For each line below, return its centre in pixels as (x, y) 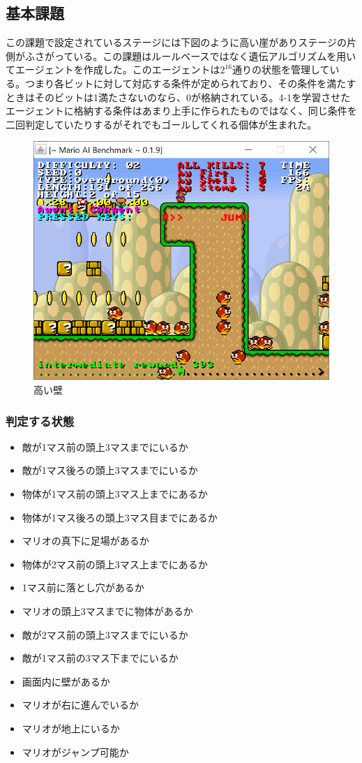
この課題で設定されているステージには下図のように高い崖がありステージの (176, 42)
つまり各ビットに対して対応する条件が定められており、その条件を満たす (190, 83)
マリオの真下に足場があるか (85, 541)
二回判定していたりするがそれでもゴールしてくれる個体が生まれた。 (161, 124)
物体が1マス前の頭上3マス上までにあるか (115, 494)
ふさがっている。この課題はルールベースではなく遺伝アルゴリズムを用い (190, 55)
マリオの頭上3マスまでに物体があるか (107, 611)
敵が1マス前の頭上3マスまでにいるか (105, 446)
